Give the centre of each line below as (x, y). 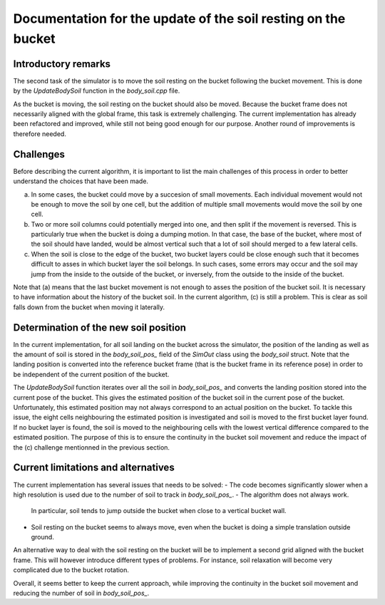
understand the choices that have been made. (81, 181)
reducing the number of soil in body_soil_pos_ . (81, 593)
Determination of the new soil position (100, 327)
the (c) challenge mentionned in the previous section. (92, 447)
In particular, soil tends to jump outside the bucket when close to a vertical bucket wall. (159, 511)
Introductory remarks (62, 64)
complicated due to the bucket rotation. (71, 570)
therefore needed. (40, 134)
